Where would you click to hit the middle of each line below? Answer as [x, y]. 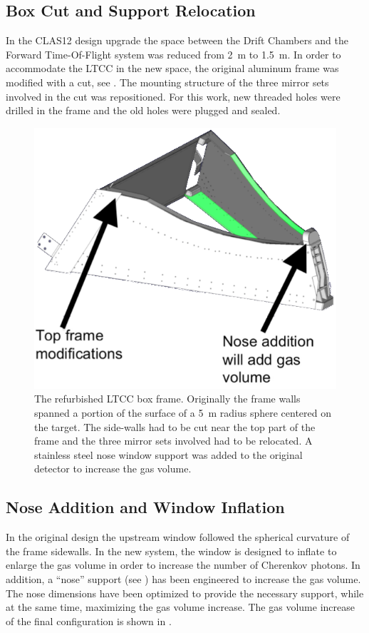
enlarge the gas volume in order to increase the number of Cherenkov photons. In [183, 565]
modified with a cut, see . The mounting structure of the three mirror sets [167, 82]
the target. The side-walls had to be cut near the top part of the [175, 426]
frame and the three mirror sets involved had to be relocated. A [173, 441]
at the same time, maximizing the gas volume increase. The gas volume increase [180, 607]
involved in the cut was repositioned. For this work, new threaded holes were [173, 96]
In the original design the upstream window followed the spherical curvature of [178, 537]
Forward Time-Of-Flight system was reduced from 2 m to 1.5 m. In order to [173, 54]
